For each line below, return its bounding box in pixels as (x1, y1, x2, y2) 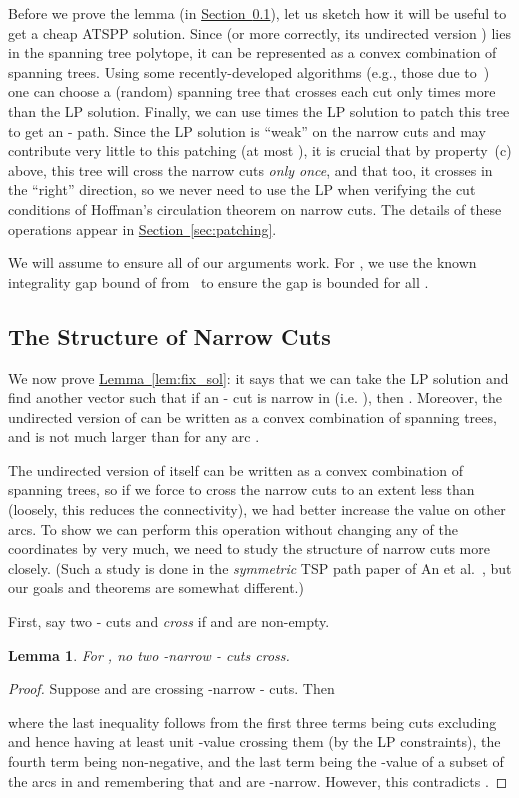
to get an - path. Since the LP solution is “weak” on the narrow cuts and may (8, 120, 486, 141)
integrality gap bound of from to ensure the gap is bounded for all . (8, 271, 429, 292)
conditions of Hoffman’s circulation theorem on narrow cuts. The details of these (8, 198, 502, 219)
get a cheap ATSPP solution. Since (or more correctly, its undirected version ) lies (8, 22, 511, 43)
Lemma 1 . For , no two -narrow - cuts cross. (8, 644, 290, 665)
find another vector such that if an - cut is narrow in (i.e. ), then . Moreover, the (8, 387, 502, 408)
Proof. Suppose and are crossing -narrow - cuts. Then (8, 678, 335, 699)
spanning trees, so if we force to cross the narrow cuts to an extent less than (8, 479, 475, 500)
